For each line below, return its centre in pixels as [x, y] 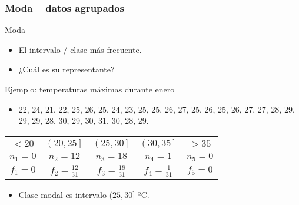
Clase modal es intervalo [62, 194]
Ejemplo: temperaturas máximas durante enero [90, 89]
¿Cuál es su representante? [67, 69]
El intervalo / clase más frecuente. [80, 49]
